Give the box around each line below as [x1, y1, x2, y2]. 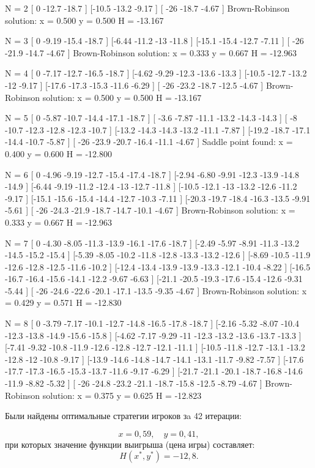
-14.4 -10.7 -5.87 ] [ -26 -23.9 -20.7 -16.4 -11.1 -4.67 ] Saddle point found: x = [5, 135, 293, 148]
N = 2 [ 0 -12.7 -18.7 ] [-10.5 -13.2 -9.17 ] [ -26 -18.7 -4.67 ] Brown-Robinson [5, 2, 290, 14]
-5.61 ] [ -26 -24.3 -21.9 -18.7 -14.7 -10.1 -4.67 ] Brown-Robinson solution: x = [5, 204, 295, 217]
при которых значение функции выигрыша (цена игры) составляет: [5, 437, 255, 450]
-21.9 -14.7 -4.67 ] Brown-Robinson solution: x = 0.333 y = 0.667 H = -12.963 [5, 46, 297, 59]
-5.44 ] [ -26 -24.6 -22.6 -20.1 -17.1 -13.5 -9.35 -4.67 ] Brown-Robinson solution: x [5, 284, 307, 297]
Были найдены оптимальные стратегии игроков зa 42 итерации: [5, 409, 242, 422]
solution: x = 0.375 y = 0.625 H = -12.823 [42, 388, 202, 401]
